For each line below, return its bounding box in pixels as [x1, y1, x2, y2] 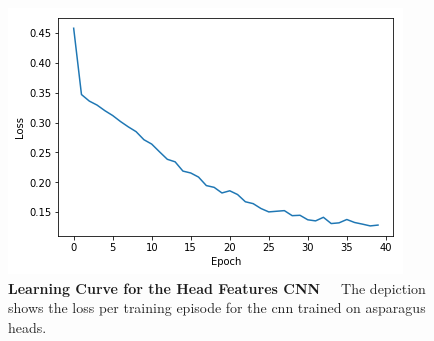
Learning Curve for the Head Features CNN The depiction [8, 277, 426, 298]
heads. [8, 316, 47, 337]
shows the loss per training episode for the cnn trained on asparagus [8, 297, 426, 318]
